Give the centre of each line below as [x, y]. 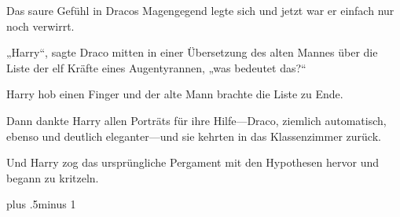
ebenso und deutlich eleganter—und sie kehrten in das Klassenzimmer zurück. [194, 136]
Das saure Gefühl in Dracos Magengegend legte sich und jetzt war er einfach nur [200, 10]
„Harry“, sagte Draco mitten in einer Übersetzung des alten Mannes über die [192, 52]
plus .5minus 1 [41, 204]
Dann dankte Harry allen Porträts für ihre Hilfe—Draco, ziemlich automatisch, [196, 120]
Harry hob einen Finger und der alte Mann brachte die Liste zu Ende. [175, 94]
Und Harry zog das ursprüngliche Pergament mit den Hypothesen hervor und [193, 162]
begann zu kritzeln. [53, 177]
